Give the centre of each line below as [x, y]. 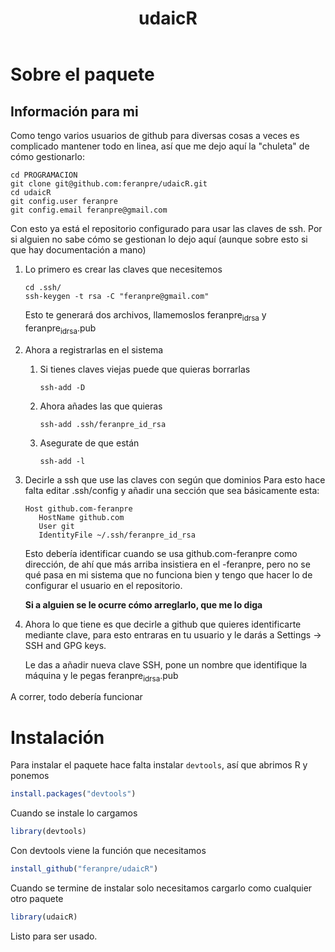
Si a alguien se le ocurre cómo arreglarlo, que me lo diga [143, 604]
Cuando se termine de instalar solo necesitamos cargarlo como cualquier [161, 888]
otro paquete [37, 898]
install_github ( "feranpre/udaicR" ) [84, 869]
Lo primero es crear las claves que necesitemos [123, 269]
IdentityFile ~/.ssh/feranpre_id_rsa [117, 535]
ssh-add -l [62, 461]
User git [56, 526]
